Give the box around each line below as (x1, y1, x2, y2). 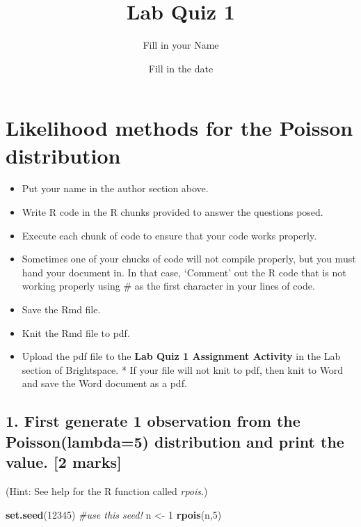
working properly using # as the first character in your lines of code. (22, 278, 315, 293)
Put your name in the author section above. (22, 181, 209, 196)
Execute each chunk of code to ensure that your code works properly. (22, 228, 317, 242)
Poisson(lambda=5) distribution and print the (6, 430, 344, 452)
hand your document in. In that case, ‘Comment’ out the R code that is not (22, 265, 346, 279)
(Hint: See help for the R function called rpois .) (6, 483, 208, 498)
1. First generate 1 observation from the (6, 410, 300, 432)
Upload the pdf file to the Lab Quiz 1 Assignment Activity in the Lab (22, 349, 341, 363)
